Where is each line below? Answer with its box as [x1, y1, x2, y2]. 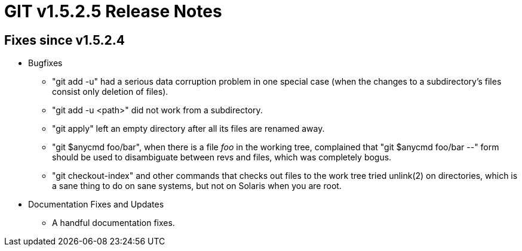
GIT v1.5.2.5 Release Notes [4, 1, 222, 21]
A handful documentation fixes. [52, 218, 175, 228]
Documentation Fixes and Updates [28, 199, 164, 210]
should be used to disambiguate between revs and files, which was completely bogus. [52, 152, 392, 163]
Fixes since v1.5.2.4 [4, 32, 125, 48]
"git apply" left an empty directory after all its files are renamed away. [52, 123, 325, 134]
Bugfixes [28, 58, 63, 69]
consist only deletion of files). [52, 86, 168, 97]
